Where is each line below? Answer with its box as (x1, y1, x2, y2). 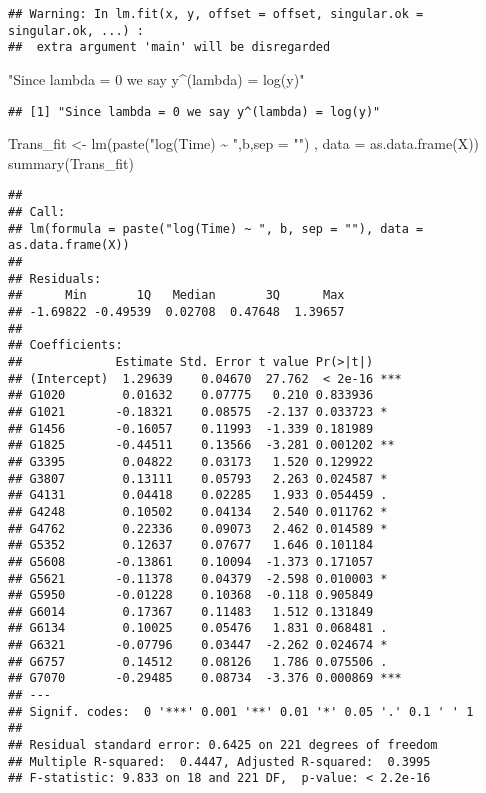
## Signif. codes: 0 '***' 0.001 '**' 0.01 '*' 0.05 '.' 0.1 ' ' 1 (8, 704, 474, 719)
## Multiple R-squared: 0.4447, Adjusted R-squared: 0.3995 (8, 754, 431, 769)
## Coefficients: (8, 338, 123, 353)
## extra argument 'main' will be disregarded (8, 40, 331, 55)
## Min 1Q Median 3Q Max (8, 288, 345, 303)
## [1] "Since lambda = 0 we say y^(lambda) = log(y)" (8, 104, 381, 119)
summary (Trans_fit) (8, 152, 134, 173)
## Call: (8, 205, 66, 220)
